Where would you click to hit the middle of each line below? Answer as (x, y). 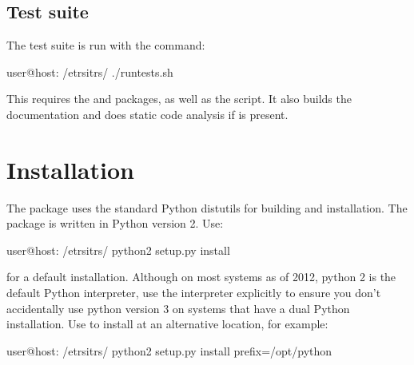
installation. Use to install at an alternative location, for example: (167, 324)
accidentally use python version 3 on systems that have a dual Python (178, 308)
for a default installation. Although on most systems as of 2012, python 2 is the (201, 277)
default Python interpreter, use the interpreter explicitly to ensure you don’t (194, 293)
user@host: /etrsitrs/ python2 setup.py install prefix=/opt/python (169, 350)
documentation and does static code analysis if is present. (147, 114)
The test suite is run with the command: (106, 45)
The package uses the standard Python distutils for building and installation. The (207, 207)
